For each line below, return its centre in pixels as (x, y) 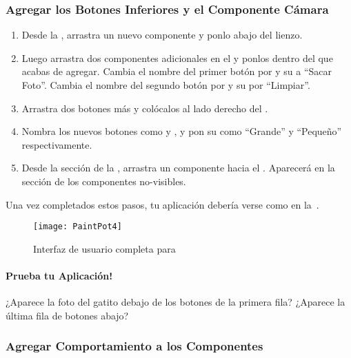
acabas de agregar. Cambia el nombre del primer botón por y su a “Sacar (177, 71)
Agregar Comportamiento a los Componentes (134, 346)
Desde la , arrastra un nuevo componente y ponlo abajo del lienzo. (162, 35)
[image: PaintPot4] (78, 227)
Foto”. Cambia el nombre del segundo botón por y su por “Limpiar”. (166, 85)
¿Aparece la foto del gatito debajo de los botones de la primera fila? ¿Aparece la (175, 302)
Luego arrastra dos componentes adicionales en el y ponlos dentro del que (177, 57)
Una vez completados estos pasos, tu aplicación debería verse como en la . (162, 204)
